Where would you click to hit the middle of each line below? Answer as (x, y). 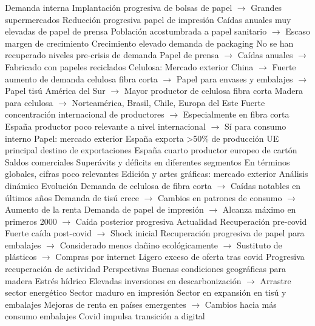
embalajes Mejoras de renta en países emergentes (96, 304)
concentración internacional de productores (85, 114)
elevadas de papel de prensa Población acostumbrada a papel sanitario (136, 31)
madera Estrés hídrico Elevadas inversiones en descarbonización (123, 280)
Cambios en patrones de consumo (220, 197)
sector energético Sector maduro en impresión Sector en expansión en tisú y (146, 292)
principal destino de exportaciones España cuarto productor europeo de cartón (151, 150)
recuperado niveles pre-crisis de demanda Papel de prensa (112, 55)
